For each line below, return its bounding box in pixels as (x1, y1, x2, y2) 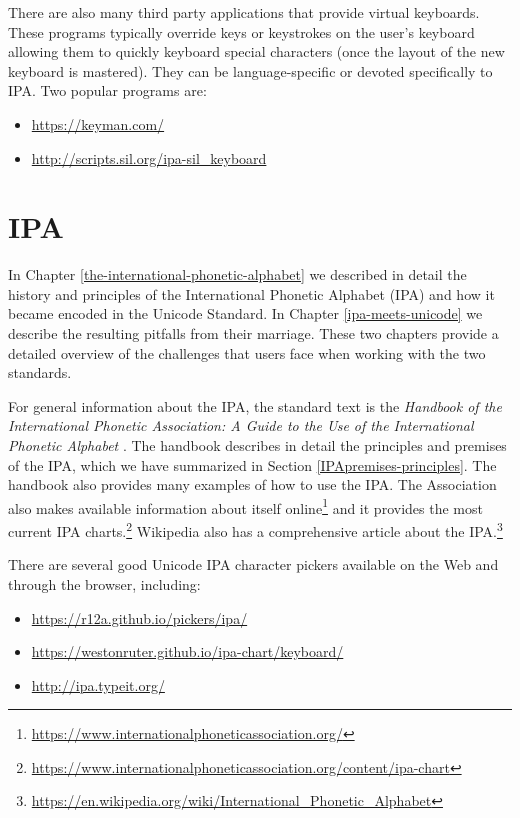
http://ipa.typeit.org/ (31, 674, 165, 695)
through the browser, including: (8, 573, 201, 594)
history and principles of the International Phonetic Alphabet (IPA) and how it (8, 283, 495, 304)
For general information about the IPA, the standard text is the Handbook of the (8, 395, 502, 416)
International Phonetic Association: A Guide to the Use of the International (8, 415, 474, 436)
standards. (8, 362, 72, 383)
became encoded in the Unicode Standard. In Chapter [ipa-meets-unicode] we (8, 303, 483, 324)
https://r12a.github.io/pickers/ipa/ (31, 607, 248, 628)
